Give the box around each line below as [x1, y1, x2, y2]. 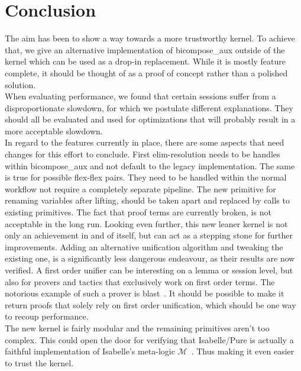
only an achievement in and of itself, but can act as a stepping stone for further [5, 229, 293, 241]
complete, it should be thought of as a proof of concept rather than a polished [5, 66, 288, 79]
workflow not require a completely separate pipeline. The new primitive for [5, 182, 276, 195]
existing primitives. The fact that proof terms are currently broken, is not [5, 206, 271, 218]
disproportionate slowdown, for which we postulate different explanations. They [5, 101, 293, 114]
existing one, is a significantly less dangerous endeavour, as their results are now [5, 252, 295, 264]
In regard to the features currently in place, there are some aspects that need [5, 136, 284, 149]
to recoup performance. [5, 310, 89, 322]
